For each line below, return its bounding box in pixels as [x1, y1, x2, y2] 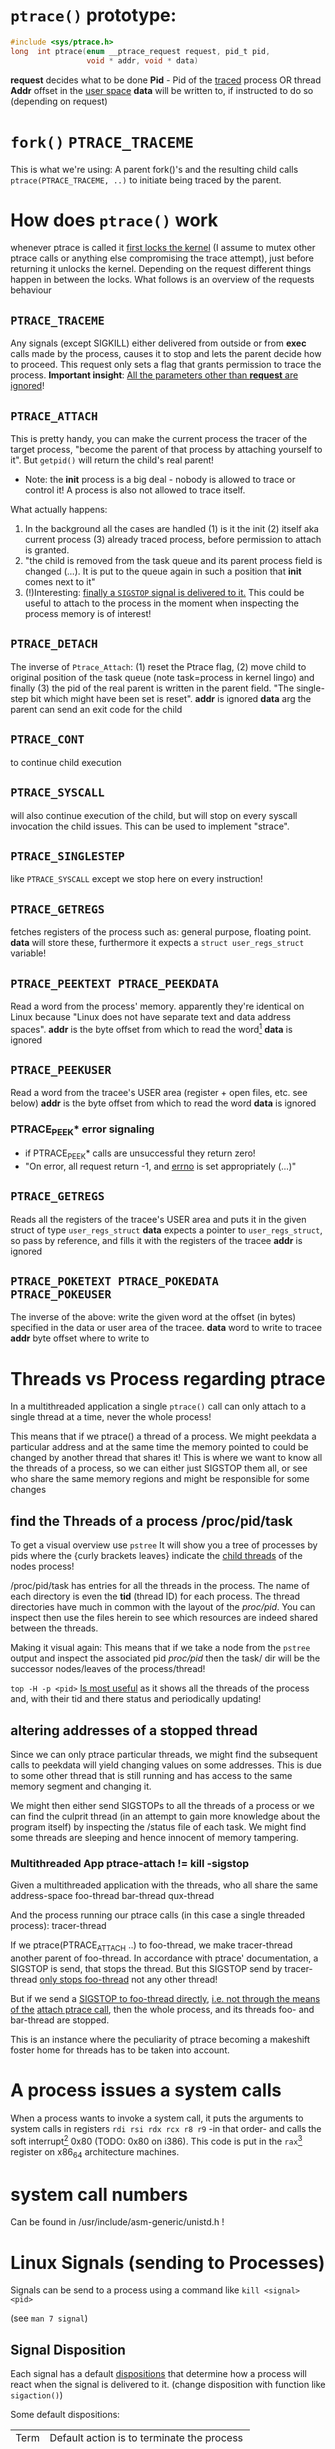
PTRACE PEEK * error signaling [10, 1122, 155, 1138]
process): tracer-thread [10, 1920, 107, 1932]
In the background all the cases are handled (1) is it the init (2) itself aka [24, 523, 320, 535]
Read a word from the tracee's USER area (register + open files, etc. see [10, 1087, 308, 1099]
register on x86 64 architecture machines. [10, 2145, 180, 2160]
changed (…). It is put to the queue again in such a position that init [24, 565, 302, 578]
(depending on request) [10, 95, 108, 107]
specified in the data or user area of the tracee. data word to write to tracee [10, 1322, 323, 1334]
